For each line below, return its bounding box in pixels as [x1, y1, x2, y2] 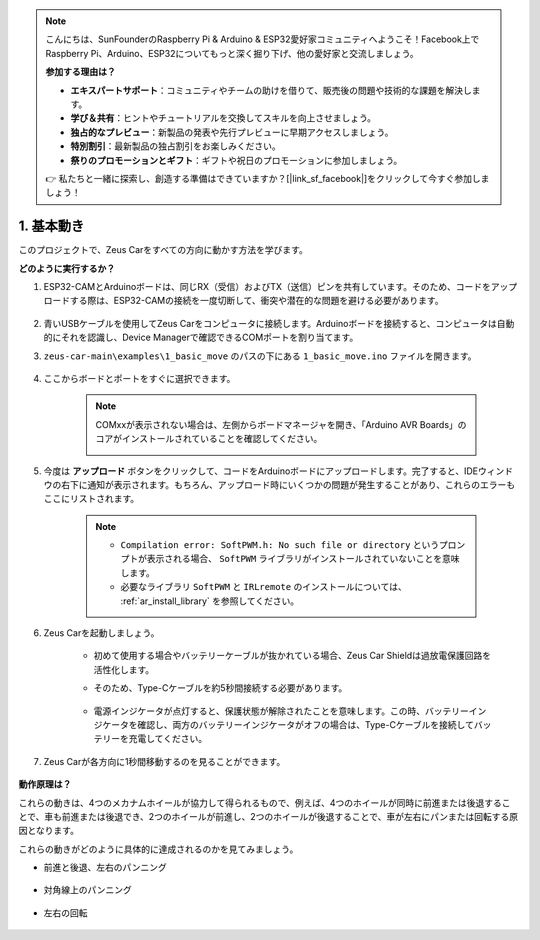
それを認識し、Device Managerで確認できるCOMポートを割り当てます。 [60, 331, 359, 344]
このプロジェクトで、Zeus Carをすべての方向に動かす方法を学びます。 [18, 244, 309, 256]
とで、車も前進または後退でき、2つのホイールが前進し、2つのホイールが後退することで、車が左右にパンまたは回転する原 [18, 810, 519, 822]
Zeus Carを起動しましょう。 [43, 627, 160, 639]
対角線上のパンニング [43, 884, 132, 896]
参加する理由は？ [45, 66, 116, 78]
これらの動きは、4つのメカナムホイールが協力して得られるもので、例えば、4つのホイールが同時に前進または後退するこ [18, 796, 511, 809]
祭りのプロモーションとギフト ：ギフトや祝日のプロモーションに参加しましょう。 [70, 154, 403, 166]
